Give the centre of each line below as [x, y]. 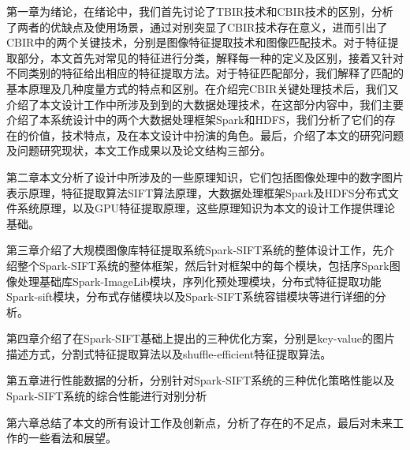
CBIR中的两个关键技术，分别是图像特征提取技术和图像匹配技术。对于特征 [197, 42]
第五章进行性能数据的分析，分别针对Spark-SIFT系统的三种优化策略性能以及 [201, 380]
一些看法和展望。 [72, 438]
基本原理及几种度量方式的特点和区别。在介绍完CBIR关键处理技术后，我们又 [203, 88]
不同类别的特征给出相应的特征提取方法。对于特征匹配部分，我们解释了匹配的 [205, 73]
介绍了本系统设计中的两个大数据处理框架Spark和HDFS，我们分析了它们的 [196, 120]
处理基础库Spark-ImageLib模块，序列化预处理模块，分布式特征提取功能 [199, 281]
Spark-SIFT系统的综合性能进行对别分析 [107, 396]
